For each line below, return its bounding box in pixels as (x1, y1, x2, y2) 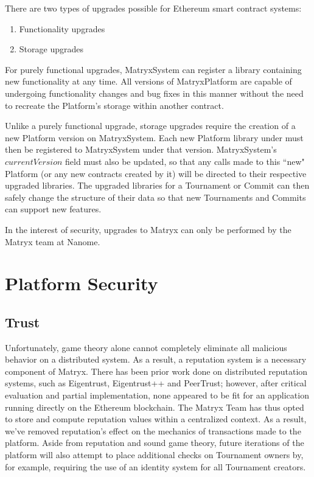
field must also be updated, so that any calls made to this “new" (65, 155, 305, 167)
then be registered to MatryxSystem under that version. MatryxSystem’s (5, 143, 277, 156)
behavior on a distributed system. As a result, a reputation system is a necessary (5, 353, 307, 366)
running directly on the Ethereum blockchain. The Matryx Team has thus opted (5, 400, 304, 413)
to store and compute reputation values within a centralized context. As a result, (5, 413, 307, 425)
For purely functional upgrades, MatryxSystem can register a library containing (5, 63, 302, 75)
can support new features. (5, 203, 102, 215)
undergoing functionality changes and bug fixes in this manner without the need (5, 86, 304, 99)
